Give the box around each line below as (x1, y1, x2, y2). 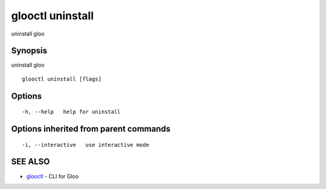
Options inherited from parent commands (11, 124, 171, 134)
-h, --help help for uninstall (22, 108, 121, 116)
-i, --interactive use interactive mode (22, 141, 150, 148)
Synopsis (11, 46, 48, 56)
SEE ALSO (11, 156, 50, 167)
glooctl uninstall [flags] (22, 75, 102, 82)
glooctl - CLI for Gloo (26, 172, 78, 180)
